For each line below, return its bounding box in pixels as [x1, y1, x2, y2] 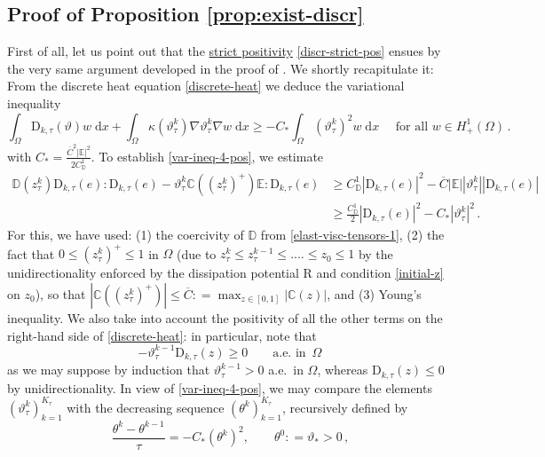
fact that [7, 244, 55, 263]
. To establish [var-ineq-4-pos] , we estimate [91, 146, 324, 165]
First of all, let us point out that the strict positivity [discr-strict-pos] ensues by [7, 42, 441, 60]
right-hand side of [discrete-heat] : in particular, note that [7, 326, 317, 344]
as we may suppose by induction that [7, 360, 210, 379]
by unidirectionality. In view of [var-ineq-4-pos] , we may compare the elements [7, 378, 432, 397]
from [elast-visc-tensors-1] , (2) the [260, 225, 445, 244]
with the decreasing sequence [67, 398, 225, 416]
